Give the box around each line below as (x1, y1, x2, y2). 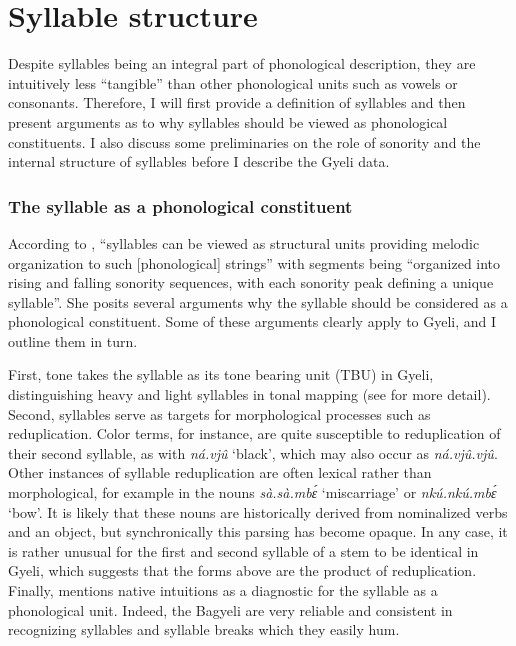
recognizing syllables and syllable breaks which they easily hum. (8, 619, 400, 640)
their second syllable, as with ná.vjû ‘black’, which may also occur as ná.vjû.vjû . (8, 442, 498, 463)
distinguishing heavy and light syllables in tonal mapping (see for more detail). (8, 384, 491, 405)
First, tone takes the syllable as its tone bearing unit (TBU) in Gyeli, (8, 364, 434, 385)
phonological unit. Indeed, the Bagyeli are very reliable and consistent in (8, 599, 453, 620)
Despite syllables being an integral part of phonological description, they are (8, 53, 476, 74)
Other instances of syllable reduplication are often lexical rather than (8, 462, 432, 483)
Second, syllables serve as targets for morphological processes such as (8, 403, 431, 424)
